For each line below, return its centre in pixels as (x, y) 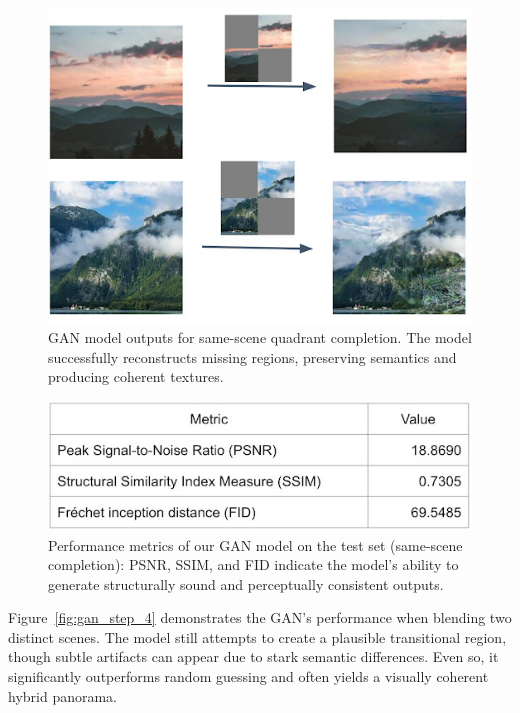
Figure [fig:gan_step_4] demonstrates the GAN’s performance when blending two (260, 617)
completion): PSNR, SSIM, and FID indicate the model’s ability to (253, 564)
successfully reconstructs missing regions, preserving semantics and (252, 356)
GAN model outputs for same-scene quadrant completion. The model (260, 337)
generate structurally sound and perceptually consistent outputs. (246, 583)
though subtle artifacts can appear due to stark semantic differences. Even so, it (253, 656)
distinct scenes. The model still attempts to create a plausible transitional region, (257, 636)
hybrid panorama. (63, 695)
